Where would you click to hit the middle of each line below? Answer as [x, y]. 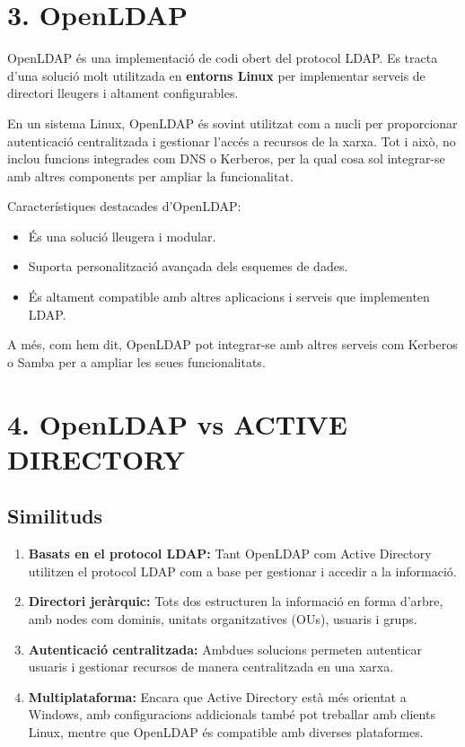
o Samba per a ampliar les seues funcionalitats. [136, 361]
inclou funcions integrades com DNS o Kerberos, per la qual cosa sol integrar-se [226, 158]
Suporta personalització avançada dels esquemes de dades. [188, 266]
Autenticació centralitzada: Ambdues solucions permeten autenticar [225, 649]
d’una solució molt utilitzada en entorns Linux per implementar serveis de [216, 75]
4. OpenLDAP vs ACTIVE [177, 423]
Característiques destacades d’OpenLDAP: [124, 206]
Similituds [55, 516]
